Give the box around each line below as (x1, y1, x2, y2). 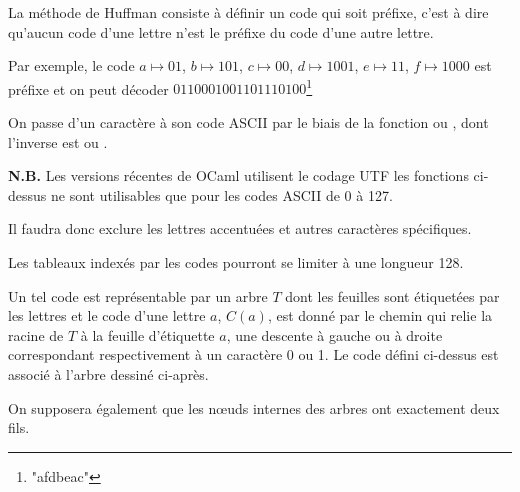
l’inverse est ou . (8, 131, 108, 152)
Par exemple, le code (8, 55, 135, 76)
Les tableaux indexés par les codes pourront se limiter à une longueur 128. (8, 252, 464, 272)
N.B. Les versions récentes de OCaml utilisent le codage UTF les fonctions (8, 165, 469, 186)
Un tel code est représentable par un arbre (8, 285, 268, 306)
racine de (8, 324, 64, 345)
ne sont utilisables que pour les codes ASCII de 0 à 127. (50, 184, 393, 205)
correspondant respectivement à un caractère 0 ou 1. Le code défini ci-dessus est (8, 344, 499, 365)
